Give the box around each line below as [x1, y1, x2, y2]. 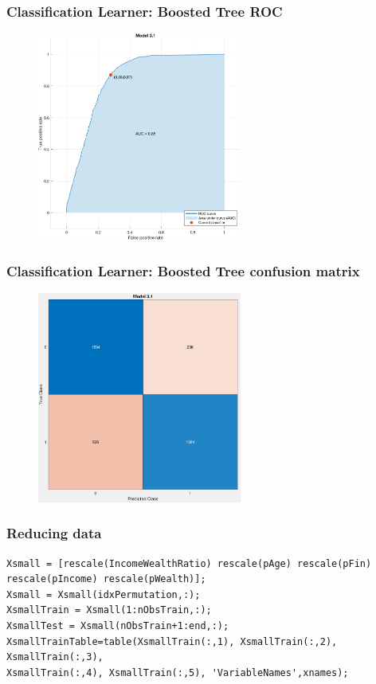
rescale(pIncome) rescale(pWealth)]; [6, 573, 206, 585]
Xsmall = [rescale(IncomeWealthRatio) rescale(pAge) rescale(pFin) [6, 557, 372, 569]
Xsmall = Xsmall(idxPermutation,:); [6, 588, 201, 600]
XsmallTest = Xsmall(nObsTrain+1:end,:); [6, 620, 229, 631]
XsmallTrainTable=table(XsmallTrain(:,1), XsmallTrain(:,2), [6, 635, 338, 647]
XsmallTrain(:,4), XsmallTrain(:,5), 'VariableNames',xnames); [6, 666, 349, 678]
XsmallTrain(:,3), [6, 651, 104, 663]
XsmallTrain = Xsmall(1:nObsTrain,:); [6, 604, 212, 616]
